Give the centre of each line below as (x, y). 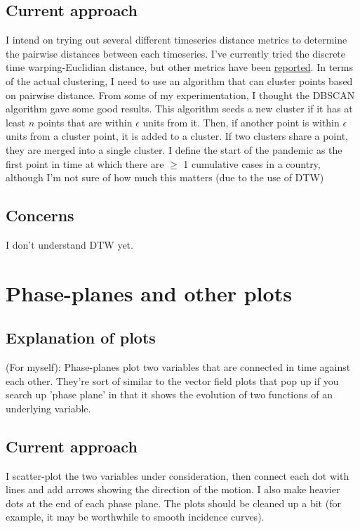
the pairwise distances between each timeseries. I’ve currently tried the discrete (176, 53)
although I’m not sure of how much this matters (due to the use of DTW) (165, 177)
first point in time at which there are (85, 163)
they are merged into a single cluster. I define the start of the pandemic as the (174, 149)
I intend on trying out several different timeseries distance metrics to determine (176, 40)
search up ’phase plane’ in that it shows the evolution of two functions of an (169, 394)
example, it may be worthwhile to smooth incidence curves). (135, 517)
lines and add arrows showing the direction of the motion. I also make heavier (173, 489)
